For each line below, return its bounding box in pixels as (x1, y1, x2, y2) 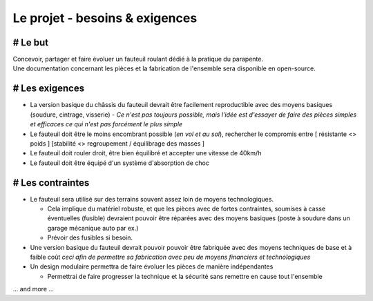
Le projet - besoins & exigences (12, 10, 198, 26)
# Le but (12, 37, 48, 48)
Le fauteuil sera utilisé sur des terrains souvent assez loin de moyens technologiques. (30, 195, 274, 203)
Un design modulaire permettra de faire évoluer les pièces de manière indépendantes (30, 262, 274, 271)
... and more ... (12, 285, 55, 293)
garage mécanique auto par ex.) (47, 224, 139, 232)
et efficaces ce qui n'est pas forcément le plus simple (30, 120, 183, 128)
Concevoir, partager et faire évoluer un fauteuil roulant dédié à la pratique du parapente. (12, 55, 264, 64)
